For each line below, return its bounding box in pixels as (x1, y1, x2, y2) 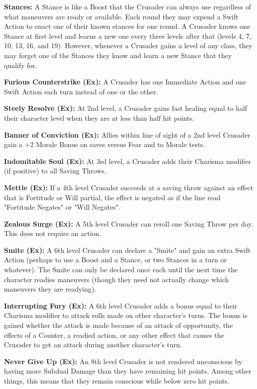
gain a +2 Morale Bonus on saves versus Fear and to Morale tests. (4, 139, 205, 150)
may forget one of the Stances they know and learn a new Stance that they (4, 50, 232, 60)
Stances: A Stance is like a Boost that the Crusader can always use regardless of (4, 1, 251, 11)
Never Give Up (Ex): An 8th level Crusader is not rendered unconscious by (4, 356, 243, 366)
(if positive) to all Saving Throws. (4, 165, 106, 176)
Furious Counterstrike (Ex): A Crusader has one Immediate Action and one (4, 77, 246, 87)
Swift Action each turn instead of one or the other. (4, 86, 158, 96)
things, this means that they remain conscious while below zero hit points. (4, 376, 230, 386)
